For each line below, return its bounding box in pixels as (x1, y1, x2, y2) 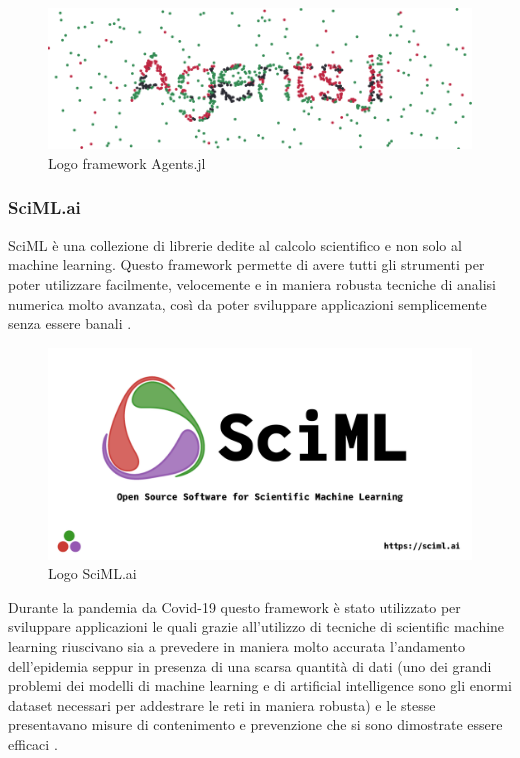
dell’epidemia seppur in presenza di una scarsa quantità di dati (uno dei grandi (8, 655, 492, 676)
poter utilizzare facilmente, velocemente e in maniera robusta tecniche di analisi (8, 273, 496, 294)
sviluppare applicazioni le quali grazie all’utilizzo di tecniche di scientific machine (8, 616, 505, 637)
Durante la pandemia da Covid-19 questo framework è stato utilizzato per (8, 596, 461, 617)
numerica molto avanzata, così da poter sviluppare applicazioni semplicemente (8, 293, 487, 314)
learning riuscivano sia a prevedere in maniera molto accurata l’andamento (8, 636, 465, 657)
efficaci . (8, 734, 58, 755)
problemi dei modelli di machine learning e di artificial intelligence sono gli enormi (8, 675, 512, 696)
